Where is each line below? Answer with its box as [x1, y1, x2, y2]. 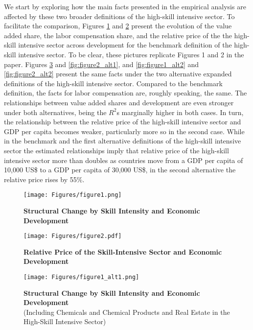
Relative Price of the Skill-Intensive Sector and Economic [23, 246, 222, 257]
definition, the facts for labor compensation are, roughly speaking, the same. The [4, 88, 247, 98]
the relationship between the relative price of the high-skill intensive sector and [4, 117, 241, 127]
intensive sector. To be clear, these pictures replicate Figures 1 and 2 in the [18, 49, 244, 59]
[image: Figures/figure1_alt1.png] [23, 273, 139, 281]
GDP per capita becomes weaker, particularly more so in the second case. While [4, 126, 245, 136]
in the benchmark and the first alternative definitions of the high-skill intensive [4, 136, 241, 146]
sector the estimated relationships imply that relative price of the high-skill [4, 145, 229, 155]
